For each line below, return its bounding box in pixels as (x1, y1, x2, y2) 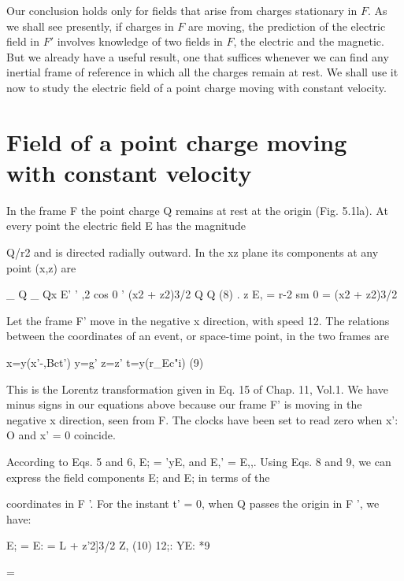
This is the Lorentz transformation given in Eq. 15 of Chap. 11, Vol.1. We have (6, 380, 388, 397)
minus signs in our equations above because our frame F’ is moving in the (6, 396, 362, 413)
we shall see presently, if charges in (6, 17, 174, 34)
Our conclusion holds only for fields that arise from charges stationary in (6, 2, 358, 18)
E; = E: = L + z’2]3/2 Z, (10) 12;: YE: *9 (6, 537, 210, 553)
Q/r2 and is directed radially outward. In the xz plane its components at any (6, 244, 379, 261)
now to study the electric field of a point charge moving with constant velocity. (6, 79, 387, 95)
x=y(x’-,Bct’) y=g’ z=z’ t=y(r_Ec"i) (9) (6, 354, 204, 371)
